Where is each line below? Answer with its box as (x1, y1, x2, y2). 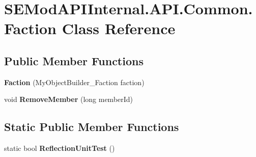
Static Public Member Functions (4, 119, 179, 135)
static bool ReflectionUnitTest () (4, 143, 115, 153)
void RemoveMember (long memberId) (4, 94, 133, 104)
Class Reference (62, 18, 176, 39)
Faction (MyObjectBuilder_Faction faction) (4, 76, 145, 87)
